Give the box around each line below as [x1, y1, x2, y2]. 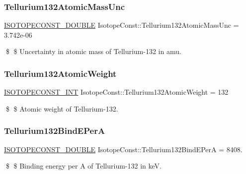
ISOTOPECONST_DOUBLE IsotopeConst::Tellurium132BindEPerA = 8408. [4, 144, 243, 154]
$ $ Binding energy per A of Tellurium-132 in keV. [5, 161, 162, 171]
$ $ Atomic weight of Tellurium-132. [5, 103, 118, 114]
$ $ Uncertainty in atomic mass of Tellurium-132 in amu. [5, 46, 181, 57]
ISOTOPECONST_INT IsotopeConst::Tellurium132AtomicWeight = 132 [4, 87, 229, 97]
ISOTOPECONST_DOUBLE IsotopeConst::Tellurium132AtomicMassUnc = [4, 20, 239, 30]
